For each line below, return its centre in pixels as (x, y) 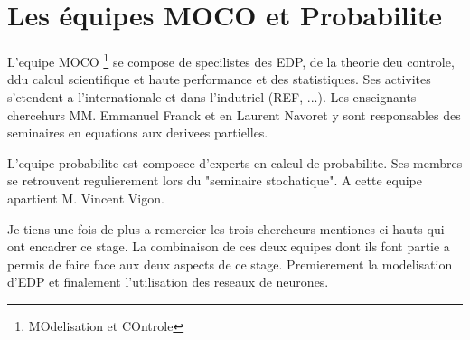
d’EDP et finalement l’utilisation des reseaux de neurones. (168, 282)
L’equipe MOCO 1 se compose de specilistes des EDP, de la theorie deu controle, (231, 60)
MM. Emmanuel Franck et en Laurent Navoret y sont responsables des (265, 114)
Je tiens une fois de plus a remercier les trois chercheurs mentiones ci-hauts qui (226, 228)
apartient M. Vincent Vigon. (86, 198)
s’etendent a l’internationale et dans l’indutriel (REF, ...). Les (178, 96)
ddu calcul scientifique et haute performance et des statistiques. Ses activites (219, 79)
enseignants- (387, 96)
